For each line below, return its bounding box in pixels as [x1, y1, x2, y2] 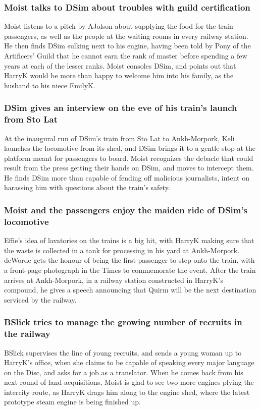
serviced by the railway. [4, 294, 77, 305]
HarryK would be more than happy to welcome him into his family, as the [4, 70, 234, 81]
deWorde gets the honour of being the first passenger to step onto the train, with [4, 255, 255, 265]
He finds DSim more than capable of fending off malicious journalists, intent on [4, 172, 249, 183]
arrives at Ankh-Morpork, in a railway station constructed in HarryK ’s [4, 274, 223, 285]
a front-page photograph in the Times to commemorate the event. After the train [4, 265, 256, 275]
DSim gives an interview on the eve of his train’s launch [4, 101, 237, 114]
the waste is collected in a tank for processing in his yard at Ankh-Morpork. [4, 245, 240, 255]
